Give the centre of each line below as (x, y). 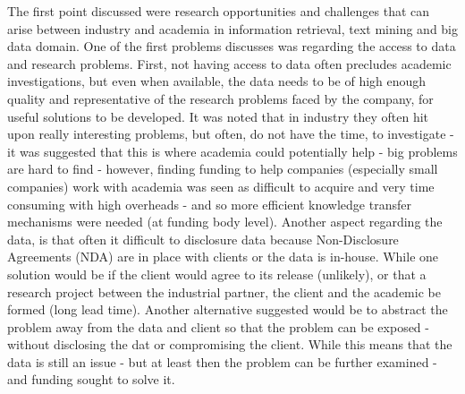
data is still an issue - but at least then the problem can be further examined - (222, 361)
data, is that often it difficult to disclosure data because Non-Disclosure (203, 239)
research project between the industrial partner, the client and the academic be (224, 291)
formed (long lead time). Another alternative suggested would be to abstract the (228, 309)
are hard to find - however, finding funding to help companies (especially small (223, 169)
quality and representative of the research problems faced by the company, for (220, 98)
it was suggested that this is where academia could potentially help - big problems (232, 151)
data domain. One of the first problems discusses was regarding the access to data (232, 46)
